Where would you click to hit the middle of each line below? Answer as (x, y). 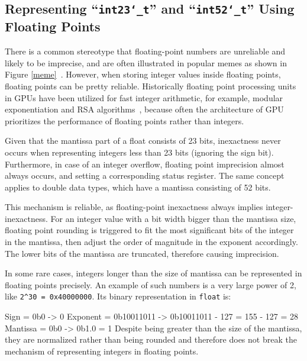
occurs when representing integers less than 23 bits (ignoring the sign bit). (139, 152)
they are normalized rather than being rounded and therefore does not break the (151, 339)
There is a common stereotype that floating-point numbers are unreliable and (145, 51)
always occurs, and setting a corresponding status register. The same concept (145, 175)
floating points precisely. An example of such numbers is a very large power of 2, (151, 284)
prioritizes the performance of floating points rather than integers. (125, 120)
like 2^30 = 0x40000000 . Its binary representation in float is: (118, 296)
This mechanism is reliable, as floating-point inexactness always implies (134, 207)
